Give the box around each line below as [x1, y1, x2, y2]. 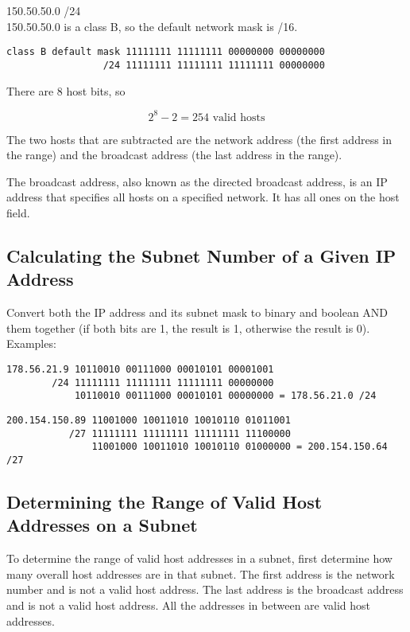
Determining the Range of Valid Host [6, 489, 323, 513]
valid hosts [212, 111, 265, 123]
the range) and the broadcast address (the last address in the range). [6, 146, 342, 163]
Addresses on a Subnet [6, 513, 198, 537]
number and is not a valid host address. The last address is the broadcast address [6, 581, 404, 598]
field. [6, 204, 30, 220]
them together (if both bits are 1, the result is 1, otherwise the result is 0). [6, 319, 370, 336]
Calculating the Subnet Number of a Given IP [6, 243, 396, 267]
